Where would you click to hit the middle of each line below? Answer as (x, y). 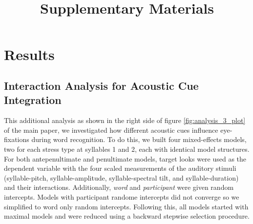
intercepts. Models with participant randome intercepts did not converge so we (122, 196)
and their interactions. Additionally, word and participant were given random (119, 187)
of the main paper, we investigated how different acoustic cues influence (111, 130)
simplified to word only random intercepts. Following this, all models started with (126, 206)
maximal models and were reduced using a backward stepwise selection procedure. (127, 216)
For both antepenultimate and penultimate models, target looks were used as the (125, 158)
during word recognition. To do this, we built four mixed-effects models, (139, 139)
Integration (33, 100)
